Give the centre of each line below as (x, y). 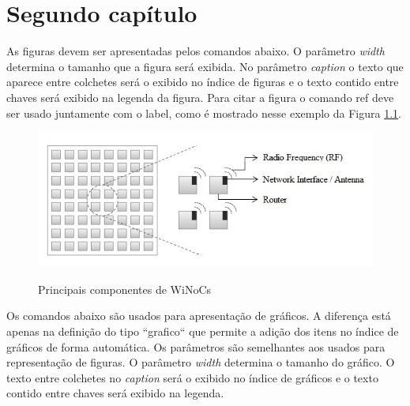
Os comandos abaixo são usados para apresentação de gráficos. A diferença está (199, 316)
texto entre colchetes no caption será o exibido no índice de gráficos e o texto (192, 377)
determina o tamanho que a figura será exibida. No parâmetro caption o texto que (205, 66)
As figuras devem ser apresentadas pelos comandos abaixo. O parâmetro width (196, 51)
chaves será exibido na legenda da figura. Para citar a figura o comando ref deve (200, 97)
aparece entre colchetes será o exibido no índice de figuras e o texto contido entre (203, 82)
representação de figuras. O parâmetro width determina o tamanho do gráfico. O (201, 362)
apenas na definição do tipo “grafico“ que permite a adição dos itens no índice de (203, 331)
